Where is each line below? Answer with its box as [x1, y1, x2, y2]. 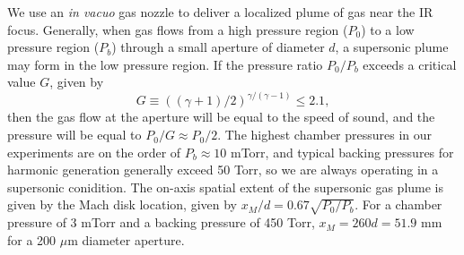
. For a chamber [355, 195, 442, 214]
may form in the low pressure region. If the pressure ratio [7, 55, 323, 73]
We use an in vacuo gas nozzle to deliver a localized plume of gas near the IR [7, 3, 433, 21]
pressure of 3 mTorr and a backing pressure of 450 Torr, [7, 213, 315, 232]
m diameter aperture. [67, 230, 185, 249]
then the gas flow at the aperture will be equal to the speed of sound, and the [7, 107, 435, 126]
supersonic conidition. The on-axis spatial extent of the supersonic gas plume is [7, 177, 444, 196]
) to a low [361, 20, 415, 38]
